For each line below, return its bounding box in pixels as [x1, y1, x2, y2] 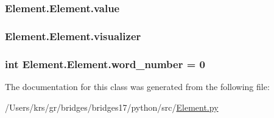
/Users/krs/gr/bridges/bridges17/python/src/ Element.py [5, 100, 219, 113]
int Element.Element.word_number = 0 [5, 56, 206, 71]
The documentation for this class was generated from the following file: [5, 80, 270, 92]
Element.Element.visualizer [5, 28, 141, 43]
